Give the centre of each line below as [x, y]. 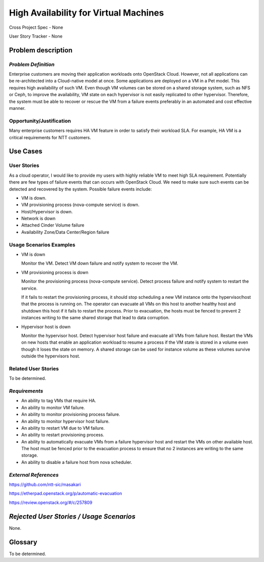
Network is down [38, 219]
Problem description [41, 50]
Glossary [23, 542]
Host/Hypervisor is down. [47, 211]
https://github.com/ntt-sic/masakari [45, 485]
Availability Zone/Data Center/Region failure [65, 232]
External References [34, 475]
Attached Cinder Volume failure [53, 225]
